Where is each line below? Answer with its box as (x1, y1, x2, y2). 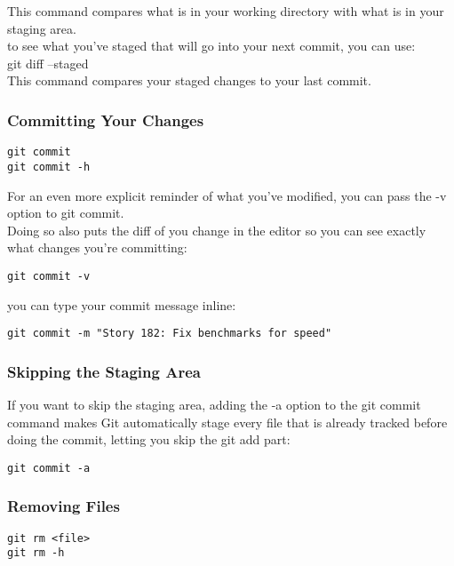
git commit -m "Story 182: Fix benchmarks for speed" (7, 327, 332, 340)
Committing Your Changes (7, 108, 204, 131)
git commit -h (7, 160, 91, 173)
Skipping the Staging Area (7, 360, 201, 382)
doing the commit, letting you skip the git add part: (7, 430, 291, 449)
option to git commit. (7, 203, 124, 222)
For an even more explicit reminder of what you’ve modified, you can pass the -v (7, 186, 447, 204)
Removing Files (7, 495, 120, 517)
